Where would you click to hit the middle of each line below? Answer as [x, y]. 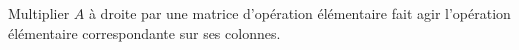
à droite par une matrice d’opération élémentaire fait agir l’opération [299, 13]
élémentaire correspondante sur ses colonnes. [144, 32]
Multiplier [39, 13]
